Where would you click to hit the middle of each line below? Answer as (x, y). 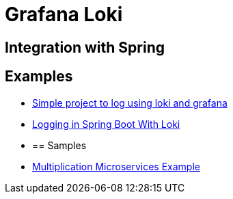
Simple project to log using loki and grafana (130, 103)
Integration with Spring (85, 47)
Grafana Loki (64, 14)
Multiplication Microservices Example (116, 166)
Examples (39, 77)
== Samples (59, 145)
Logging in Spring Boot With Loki (106, 124)
